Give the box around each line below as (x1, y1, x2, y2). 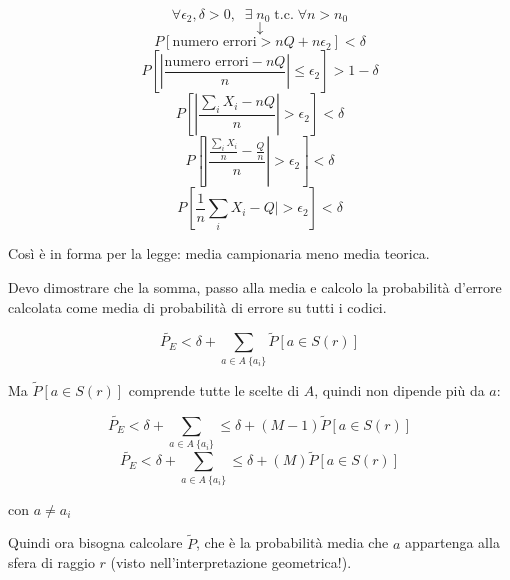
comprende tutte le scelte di (128, 380, 300, 400)
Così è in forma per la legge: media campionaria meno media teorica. (8, 243, 430, 264)
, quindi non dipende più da (314, 380, 485, 400)
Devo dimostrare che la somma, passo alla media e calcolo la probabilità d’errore (8, 277, 502, 298)
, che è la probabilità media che (196, 532, 389, 553)
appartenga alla (404, 532, 500, 553)
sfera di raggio (8, 552, 95, 573)
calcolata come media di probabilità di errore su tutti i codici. (8, 296, 387, 317)
